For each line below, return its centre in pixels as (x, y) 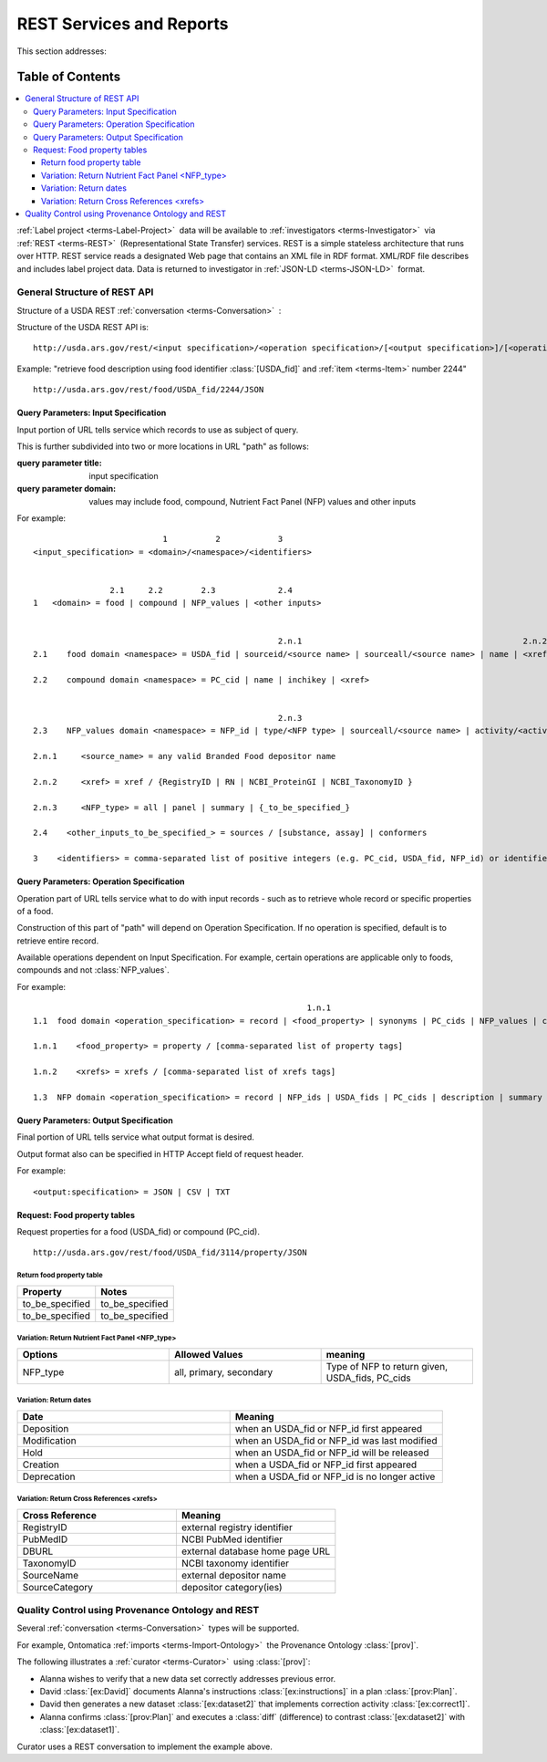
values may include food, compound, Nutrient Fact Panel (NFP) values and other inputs (253, 501)
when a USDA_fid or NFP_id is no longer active (335, 1476)
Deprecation (49, 1476)
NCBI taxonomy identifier (235, 1563)
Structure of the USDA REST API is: (83, 328)
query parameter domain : (67, 489)
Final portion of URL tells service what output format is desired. (136, 1137)
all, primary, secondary (224, 1371)
